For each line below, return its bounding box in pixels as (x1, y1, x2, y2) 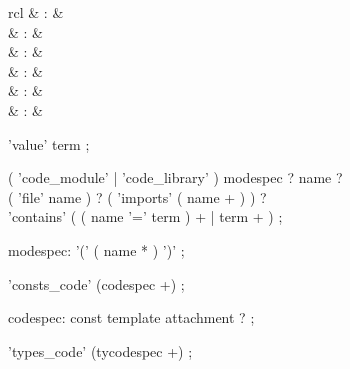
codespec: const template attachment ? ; (8, 307, 255, 328)
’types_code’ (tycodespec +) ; (8, 340, 193, 361)
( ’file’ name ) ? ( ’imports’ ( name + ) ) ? (8, 186, 267, 207)
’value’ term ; (8, 133, 90, 154)
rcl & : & (8, 2, 64, 22)
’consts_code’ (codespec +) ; (8, 273, 185, 294)
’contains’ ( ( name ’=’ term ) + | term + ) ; (8, 206, 283, 227)
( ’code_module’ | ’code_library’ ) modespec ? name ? (8, 167, 343, 188)
